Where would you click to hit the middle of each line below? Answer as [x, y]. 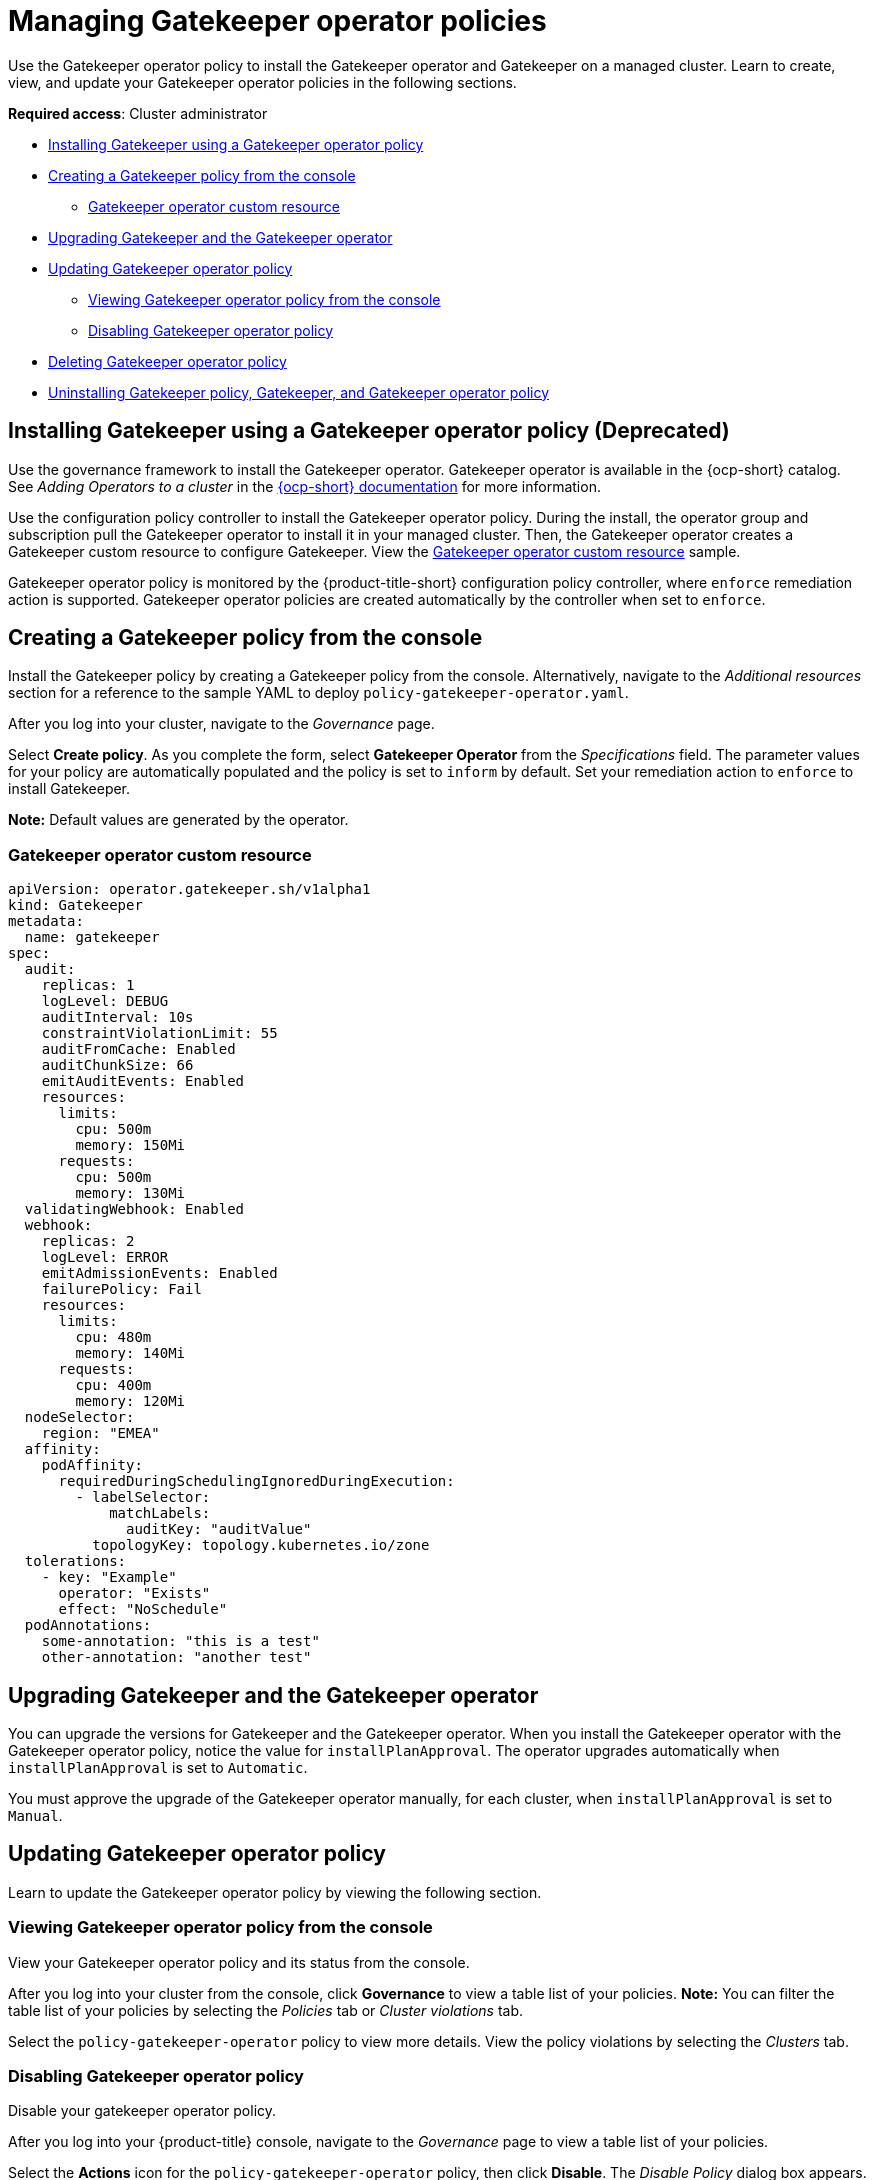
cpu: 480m [113, 1337]
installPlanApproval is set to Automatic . [158, 1768]
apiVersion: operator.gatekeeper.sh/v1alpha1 [189, 889]
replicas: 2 [88, 1241]
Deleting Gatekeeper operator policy [167, 361]
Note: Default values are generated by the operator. [178, 820]
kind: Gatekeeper [75, 905]
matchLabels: [160, 1513]
